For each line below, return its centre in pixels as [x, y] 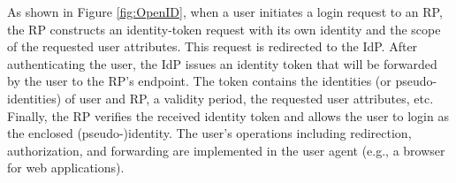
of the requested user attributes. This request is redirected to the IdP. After [213, 46]
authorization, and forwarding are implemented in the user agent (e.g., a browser [226, 150]
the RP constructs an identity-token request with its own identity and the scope [224, 29]
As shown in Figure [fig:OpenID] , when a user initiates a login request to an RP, [225, 11]
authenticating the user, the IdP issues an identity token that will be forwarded [222, 63]
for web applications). [66, 168]
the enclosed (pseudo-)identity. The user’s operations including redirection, [209, 133]
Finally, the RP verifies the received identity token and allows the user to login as [228, 115]
